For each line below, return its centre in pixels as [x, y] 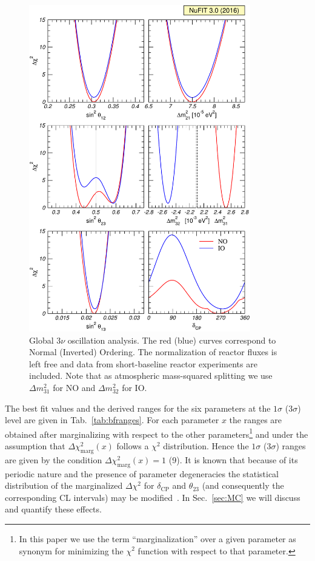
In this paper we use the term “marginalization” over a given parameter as [157, 538]
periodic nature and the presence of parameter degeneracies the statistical [142, 473]
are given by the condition [54, 459]
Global [41, 340]
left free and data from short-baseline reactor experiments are [143, 363]
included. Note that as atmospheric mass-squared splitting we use [151, 376]
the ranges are [256, 420]
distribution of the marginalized [64, 485]
